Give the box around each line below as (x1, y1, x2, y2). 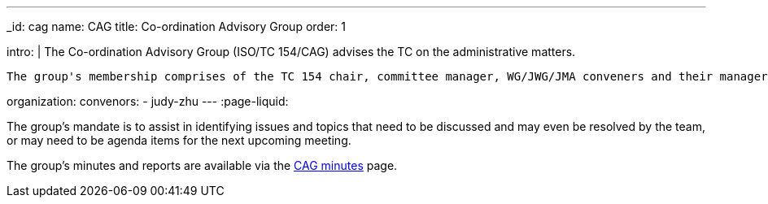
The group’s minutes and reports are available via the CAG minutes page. (7, 158, 398, 172)
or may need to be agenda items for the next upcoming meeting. (7, 133, 351, 147)
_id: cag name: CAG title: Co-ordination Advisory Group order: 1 (7, 20, 346, 33)
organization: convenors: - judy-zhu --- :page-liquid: (7, 94, 289, 108)
